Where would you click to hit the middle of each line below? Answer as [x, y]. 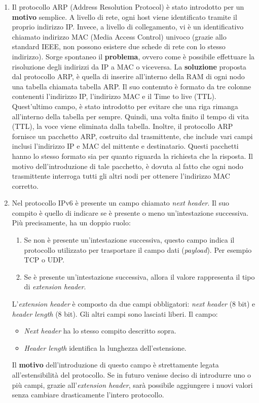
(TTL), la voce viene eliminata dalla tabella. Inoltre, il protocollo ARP [122, 126]
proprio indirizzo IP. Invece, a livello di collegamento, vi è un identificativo [128, 27]
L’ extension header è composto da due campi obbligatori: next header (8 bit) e [134, 304]
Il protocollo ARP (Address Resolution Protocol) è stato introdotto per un [128, 7]
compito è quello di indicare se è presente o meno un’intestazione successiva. [130, 212]
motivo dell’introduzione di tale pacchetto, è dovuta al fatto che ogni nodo [127, 166]
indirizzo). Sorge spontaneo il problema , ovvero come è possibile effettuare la [133, 56]
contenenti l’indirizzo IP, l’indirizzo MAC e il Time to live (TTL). [114, 96]
